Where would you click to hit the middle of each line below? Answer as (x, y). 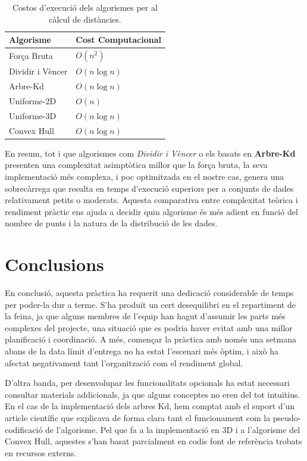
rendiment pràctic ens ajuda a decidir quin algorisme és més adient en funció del (151, 211)
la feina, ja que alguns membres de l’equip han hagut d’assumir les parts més (145, 316)
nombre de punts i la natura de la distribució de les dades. (111, 223)
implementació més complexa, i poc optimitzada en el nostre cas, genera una (145, 176)
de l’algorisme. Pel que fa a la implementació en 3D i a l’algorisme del (173, 429)
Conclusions (54, 264)
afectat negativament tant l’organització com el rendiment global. (124, 362)
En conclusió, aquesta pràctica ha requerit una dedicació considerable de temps (149, 293)
